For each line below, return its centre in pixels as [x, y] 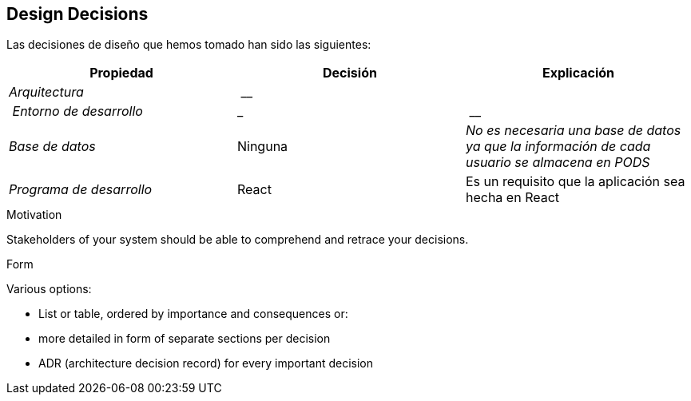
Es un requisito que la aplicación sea [575, 182]
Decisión [350, 73]
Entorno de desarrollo [77, 111]
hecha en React [512, 198]
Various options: [49, 289]
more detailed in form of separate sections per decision [185, 339]
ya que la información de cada [558, 147]
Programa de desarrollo [81, 190]
